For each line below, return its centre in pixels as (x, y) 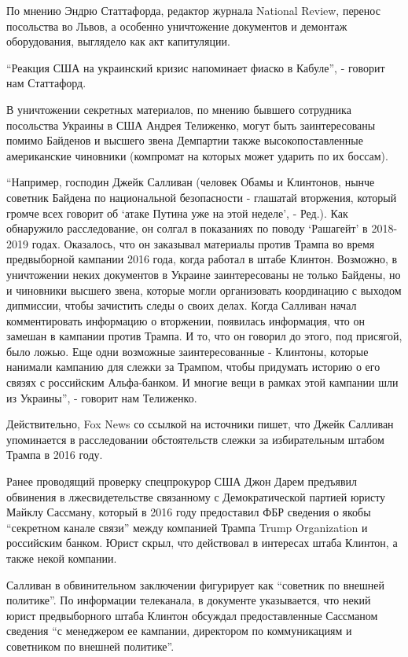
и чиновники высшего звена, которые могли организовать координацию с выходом (204, 290)
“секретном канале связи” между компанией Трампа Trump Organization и (187, 527)
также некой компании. (62, 558)
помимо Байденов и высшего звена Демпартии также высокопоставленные (185, 140)
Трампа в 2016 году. (55, 455)
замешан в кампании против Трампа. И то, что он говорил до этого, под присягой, (204, 336)
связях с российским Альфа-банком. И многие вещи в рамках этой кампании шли (202, 382)
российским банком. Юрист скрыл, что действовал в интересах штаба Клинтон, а (202, 543)
